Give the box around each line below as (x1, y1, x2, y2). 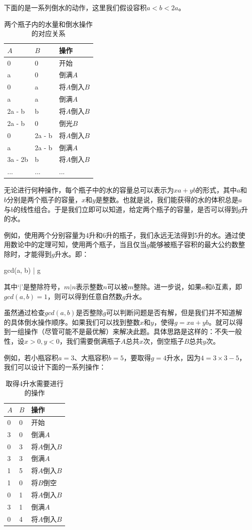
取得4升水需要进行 (5, 378, 64, 388)
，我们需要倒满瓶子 (59, 336, 121, 346)
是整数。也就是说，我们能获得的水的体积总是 (95, 194, 238, 204)
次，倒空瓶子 (143, 336, 184, 346)
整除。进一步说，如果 (134, 282, 202, 292)
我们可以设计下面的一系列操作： (4, 362, 106, 372)
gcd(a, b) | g (4, 265, 41, 275)
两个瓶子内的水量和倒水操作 (4, 18, 93, 29)
